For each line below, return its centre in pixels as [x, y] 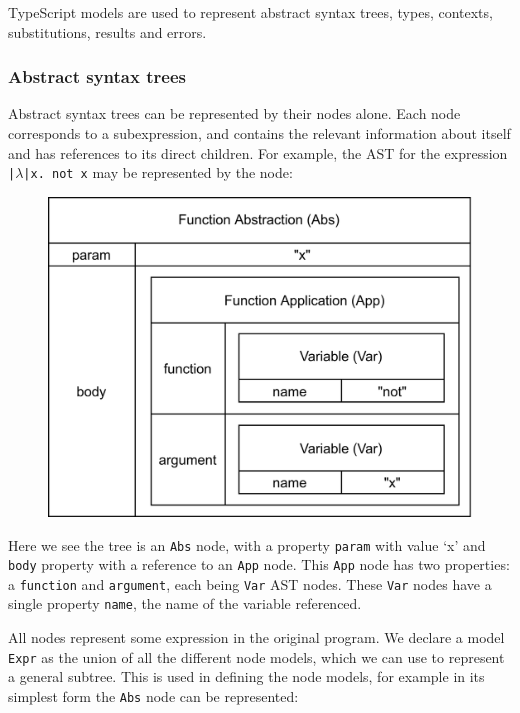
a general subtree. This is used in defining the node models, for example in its [246, 676]
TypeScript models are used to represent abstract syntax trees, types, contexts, [250, 12]
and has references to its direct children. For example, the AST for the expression [258, 152]
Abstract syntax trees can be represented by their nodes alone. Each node [234, 113]
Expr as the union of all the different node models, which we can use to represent [256, 656]
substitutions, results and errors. [107, 31]
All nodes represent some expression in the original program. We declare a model [256, 637]
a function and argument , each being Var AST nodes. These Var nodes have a [250, 583]
